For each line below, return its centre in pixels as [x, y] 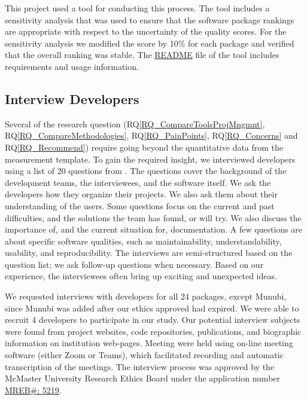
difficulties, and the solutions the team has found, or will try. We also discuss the [153, 217]
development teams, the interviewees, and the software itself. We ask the [138, 182]
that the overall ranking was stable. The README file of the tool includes [142, 55]
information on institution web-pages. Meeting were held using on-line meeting [149, 343]
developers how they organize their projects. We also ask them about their [141, 194]
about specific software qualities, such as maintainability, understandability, [143, 241]
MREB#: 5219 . [33, 390]
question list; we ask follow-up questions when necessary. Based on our [134, 264]
